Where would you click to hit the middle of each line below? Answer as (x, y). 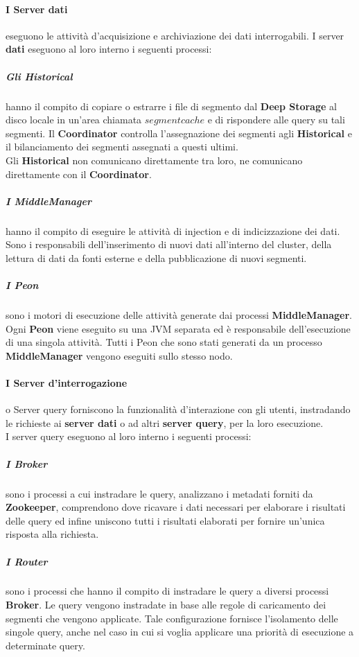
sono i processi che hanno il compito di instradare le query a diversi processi (167, 591)
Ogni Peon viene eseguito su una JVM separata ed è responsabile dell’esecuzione (178, 328)
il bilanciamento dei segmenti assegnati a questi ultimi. (122, 147)
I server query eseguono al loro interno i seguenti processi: (129, 436)
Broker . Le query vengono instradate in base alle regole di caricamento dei (166, 605)
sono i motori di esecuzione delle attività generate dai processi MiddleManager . (179, 315)
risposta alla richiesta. (52, 534)
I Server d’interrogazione (67, 382)
